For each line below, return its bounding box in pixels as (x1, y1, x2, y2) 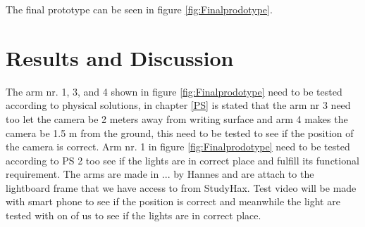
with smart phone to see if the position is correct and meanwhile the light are (6, 194, 340, 209)
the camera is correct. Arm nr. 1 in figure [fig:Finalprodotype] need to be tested (6, 139, 350, 154)
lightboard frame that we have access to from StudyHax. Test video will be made (6, 180, 357, 195)
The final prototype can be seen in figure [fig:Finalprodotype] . (6, 2, 273, 16)
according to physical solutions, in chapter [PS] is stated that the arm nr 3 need (6, 98, 351, 112)
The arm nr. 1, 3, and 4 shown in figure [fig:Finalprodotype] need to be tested (6, 84, 342, 98)
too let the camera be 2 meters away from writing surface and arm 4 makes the (6, 111, 348, 126)
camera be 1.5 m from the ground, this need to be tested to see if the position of (6, 125, 354, 140)
